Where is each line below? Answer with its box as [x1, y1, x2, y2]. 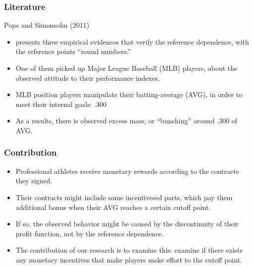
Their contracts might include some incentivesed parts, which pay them [15, 192, 233, 202]
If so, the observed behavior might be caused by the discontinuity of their [15, 218, 239, 229]
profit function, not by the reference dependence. [15, 228, 164, 238]
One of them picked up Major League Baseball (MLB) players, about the [15, 63, 238, 73]
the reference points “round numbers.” [15, 46, 131, 56]
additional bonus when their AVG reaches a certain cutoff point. [15, 202, 211, 212]
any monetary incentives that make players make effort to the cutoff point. [15, 254, 242, 265]
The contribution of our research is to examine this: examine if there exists [15, 245, 243, 255]
